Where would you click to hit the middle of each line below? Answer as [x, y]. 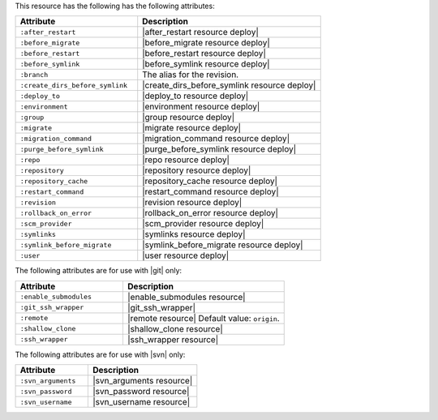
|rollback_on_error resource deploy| [210, 213]
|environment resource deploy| [201, 107]
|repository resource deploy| [197, 170]
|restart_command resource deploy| [210, 192]
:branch [34, 74]
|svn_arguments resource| [143, 381]
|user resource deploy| [186, 255]
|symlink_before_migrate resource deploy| [223, 245]
